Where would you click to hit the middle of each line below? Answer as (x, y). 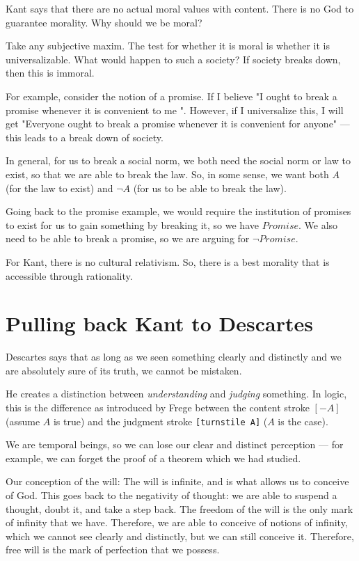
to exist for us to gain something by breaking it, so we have (132, 224)
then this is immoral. (50, 73)
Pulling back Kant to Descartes (159, 323)
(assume (23, 421)
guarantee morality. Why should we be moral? (104, 22)
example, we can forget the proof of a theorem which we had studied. (153, 458)
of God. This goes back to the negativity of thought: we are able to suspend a (171, 495)
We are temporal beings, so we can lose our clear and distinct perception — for (175, 444)
